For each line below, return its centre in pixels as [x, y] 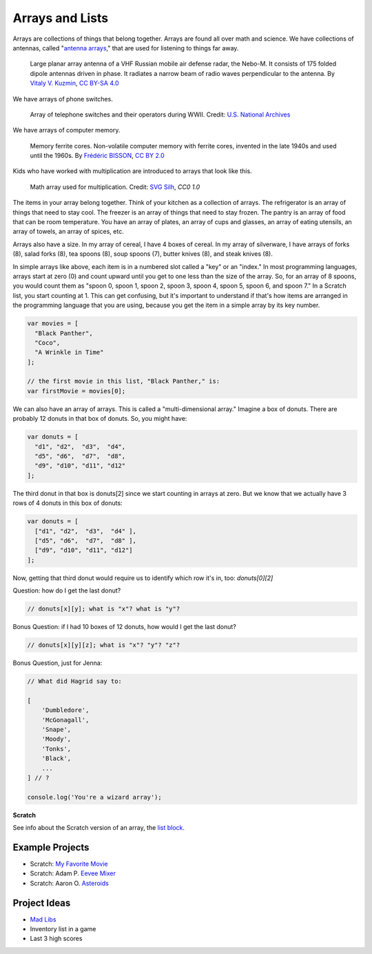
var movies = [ [53, 324]
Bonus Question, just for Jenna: [58, 663]
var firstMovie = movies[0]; [76, 391]
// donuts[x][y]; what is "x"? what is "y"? [104, 609]
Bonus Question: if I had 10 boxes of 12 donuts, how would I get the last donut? [125, 627]
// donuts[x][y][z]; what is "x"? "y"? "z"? [104, 645]
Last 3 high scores [56, 939]
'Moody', [56, 739]
